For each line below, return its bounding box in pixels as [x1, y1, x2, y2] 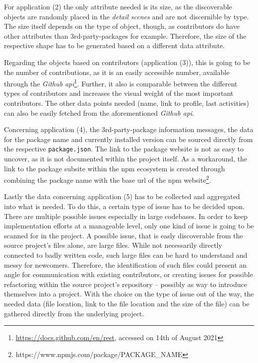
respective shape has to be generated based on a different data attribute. [4, 40, 225, 51]
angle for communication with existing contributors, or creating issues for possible [4, 269, 253, 280]
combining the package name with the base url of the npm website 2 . [4, 173, 211, 185]
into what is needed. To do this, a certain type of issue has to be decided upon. [4, 201, 245, 212]
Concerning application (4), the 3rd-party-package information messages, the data [4, 124, 254, 135]
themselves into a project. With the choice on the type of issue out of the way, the [4, 289, 254, 299]
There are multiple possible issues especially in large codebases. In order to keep [4, 211, 248, 221]
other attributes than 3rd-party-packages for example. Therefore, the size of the [4, 30, 247, 41]
